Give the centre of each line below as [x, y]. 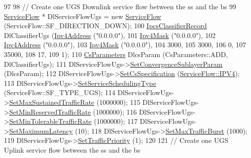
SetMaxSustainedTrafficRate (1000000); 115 [75, 102]
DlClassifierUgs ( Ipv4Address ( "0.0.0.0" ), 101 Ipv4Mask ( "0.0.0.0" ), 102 [110, 35]
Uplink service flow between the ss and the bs [72, 149]
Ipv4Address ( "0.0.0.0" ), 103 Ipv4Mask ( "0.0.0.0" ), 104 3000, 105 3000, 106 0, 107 [125, 45]
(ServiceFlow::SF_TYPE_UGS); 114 [60, 92]
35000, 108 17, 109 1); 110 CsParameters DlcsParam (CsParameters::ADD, [116, 54]
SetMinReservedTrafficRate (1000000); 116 [73, 111]
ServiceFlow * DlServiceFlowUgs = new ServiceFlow [83, 16]
